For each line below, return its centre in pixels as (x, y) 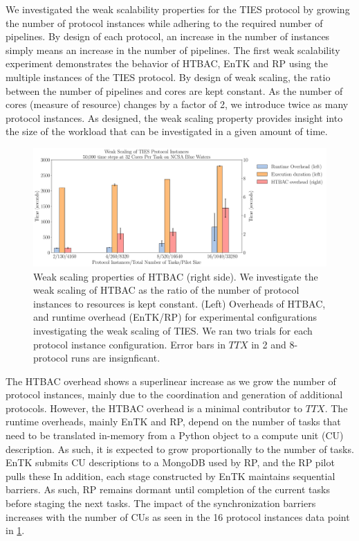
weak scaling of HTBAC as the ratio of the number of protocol (166, 290)
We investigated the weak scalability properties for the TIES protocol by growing (178, 9)
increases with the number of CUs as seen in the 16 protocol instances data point (178, 516)
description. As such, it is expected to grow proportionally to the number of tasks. (180, 449)
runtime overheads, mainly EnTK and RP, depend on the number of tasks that (173, 422)
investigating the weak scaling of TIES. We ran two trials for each (173, 330)
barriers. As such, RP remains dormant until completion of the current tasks (168, 489)
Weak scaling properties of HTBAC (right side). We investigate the (176, 276)
